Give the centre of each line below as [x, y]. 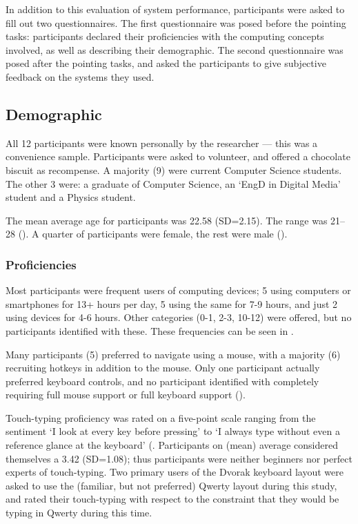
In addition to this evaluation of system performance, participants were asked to [175, 9]
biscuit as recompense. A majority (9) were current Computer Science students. [174, 169]
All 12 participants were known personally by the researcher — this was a [162, 143]
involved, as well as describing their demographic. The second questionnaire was [175, 49]
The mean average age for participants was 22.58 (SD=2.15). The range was [167, 220]
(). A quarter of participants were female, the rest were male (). [153, 234]
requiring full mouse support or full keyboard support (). [126, 395]
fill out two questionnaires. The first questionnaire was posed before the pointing [176, 22]
